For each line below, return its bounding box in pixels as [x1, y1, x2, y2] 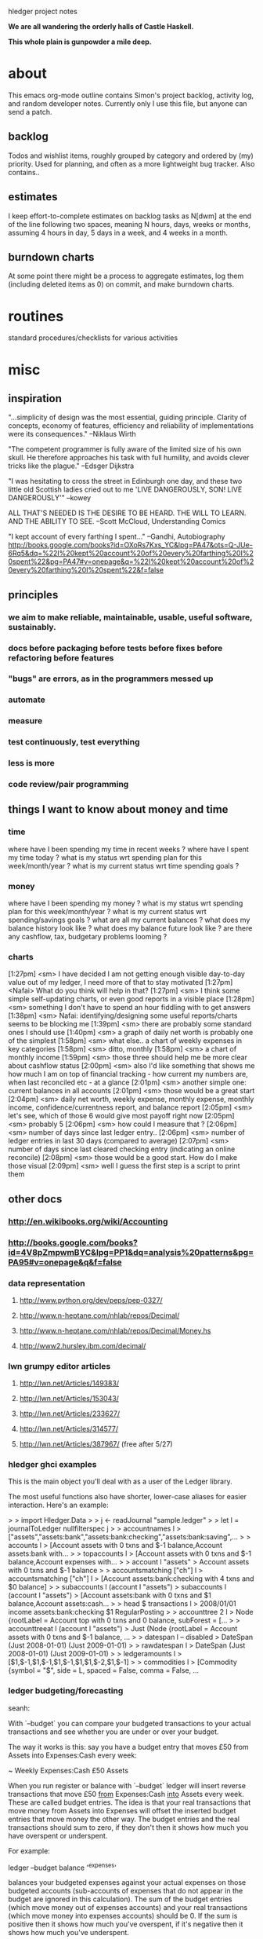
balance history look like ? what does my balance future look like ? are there [8, 924, 253, 933]
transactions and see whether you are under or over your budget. [8, 1727, 219, 1736]
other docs [8, 1192, 63, 1205]
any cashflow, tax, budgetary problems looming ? [8, 932, 168, 942]
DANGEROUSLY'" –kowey [8, 493, 92, 503]
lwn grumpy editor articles [8, 1360, 111, 1371]
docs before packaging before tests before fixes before [8, 642, 223, 653]
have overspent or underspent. [8, 1831, 108, 1840]
